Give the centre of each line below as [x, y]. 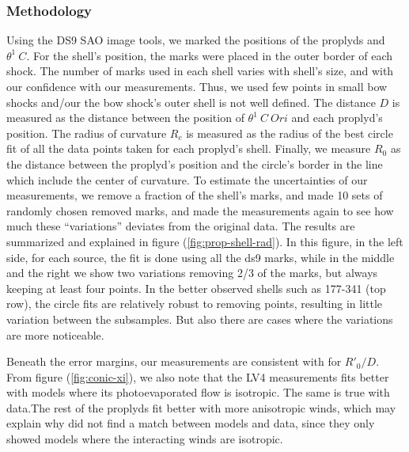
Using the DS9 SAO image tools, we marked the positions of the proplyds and [196, 40]
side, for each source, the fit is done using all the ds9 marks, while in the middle [201, 257]
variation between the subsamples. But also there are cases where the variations [200, 319]
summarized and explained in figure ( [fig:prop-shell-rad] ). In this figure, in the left [205, 241]
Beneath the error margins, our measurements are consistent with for [174, 361]
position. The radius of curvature [87, 133]
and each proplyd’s [337, 118]
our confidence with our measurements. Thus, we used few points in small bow [197, 86]
